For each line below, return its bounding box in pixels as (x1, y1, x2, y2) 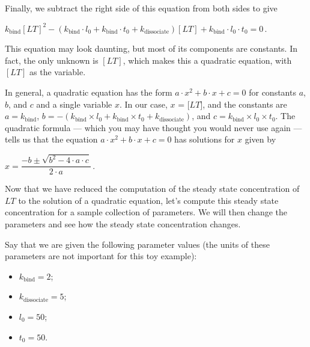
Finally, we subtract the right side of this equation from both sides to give (5, 2, 278, 14)
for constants (249, 85, 296, 98)
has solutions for (174, 133, 235, 146)
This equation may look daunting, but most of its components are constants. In (5, 42, 298, 55)
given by (245, 133, 276, 146)
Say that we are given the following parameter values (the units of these (5, 238, 270, 250)
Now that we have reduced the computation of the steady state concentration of (5, 182, 300, 195)
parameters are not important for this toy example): (5, 250, 197, 262)
